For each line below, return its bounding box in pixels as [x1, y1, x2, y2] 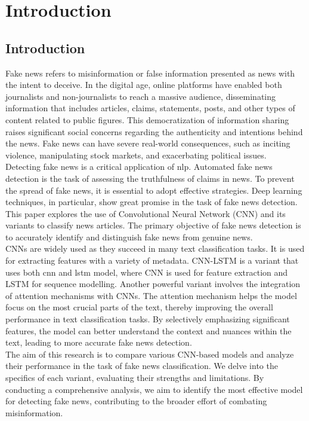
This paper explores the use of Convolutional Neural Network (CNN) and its [5, 207, 286, 219]
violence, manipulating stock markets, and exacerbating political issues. [5, 148, 267, 161]
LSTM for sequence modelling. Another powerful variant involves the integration [5, 277, 301, 290]
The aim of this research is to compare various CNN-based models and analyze [5, 347, 294, 360]
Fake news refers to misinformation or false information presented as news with [5, 66, 295, 79]
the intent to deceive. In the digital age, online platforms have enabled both [5, 78, 282, 91]
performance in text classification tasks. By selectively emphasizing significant [5, 313, 290, 325]
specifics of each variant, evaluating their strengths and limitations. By [5, 371, 264, 384]
